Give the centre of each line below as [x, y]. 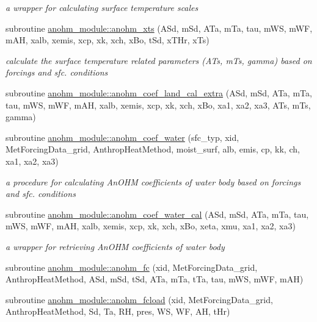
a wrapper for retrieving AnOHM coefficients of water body [115, 246]
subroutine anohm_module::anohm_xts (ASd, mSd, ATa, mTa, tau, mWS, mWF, [159, 28]
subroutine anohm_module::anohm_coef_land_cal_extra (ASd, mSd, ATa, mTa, [159, 92]
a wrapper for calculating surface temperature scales [102, 7]
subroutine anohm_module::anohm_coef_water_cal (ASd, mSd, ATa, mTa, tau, [157, 214]
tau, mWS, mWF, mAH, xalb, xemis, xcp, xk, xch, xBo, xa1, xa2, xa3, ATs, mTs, [158, 105]
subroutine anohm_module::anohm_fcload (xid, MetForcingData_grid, [139, 299]
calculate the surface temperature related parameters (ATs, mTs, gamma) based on [159, 60]
